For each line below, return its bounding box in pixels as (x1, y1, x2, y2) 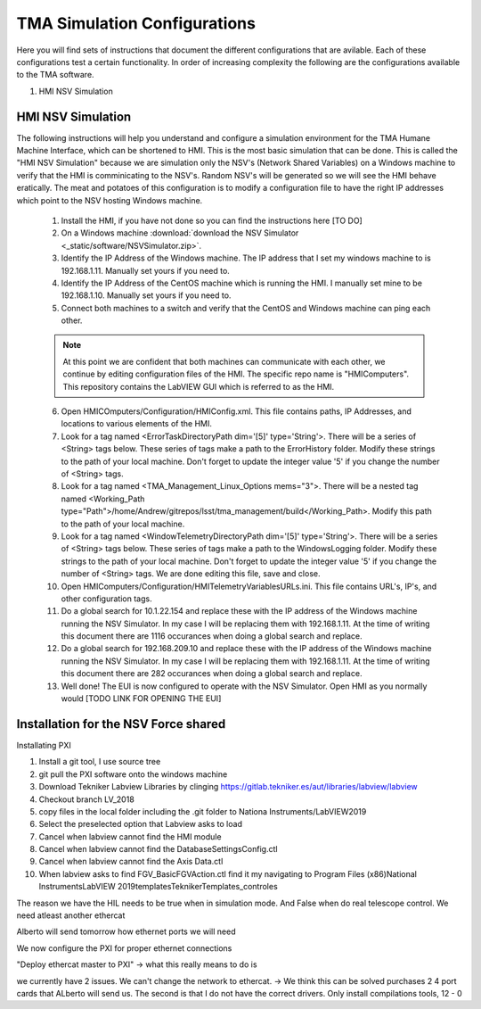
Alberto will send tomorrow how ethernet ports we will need (16, 926, 236, 937)
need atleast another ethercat (16, 910, 126, 921)
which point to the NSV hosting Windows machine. (16, 194, 203, 205)
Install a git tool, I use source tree (38, 757, 161, 767)
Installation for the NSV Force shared (16, 716, 226, 732)
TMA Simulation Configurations (16, 13, 256, 33)
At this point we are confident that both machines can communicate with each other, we (62, 356, 387, 367)
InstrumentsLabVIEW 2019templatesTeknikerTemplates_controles (38, 881, 278, 892)
